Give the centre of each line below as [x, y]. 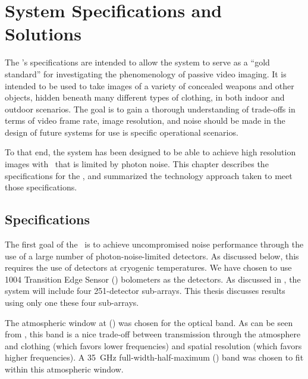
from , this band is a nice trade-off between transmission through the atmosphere [153, 334]
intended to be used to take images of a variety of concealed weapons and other [150, 85]
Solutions [43, 34]
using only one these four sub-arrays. [72, 303]
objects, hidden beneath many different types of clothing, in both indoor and [145, 97]
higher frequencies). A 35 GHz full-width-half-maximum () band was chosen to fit [154, 357]
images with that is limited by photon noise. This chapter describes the [137, 164]
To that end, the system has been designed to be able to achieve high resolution [150, 152]
